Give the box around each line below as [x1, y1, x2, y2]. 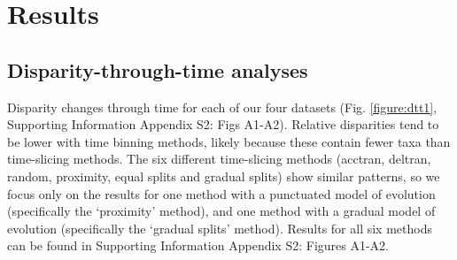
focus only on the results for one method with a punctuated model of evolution [7, 184, 436, 203]
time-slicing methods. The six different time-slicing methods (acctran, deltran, [7, 149, 431, 168]
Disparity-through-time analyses [7, 56, 308, 83]
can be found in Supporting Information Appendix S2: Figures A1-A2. [7, 236, 389, 255]
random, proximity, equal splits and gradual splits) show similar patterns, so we [7, 166, 440, 185]
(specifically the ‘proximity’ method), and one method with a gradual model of [7, 202, 436, 220]
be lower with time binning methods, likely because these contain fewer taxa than [7, 132, 451, 150]
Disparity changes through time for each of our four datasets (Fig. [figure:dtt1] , [7, 97, 438, 116]
